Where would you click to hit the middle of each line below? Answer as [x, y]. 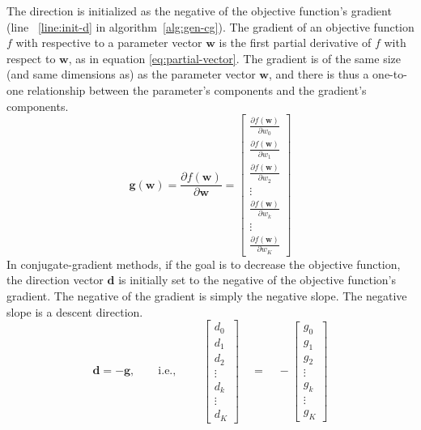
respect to [31, 58]
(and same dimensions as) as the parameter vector [131, 74]
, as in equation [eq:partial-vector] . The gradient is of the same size [234, 58]
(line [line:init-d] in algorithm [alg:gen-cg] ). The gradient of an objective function [210, 26]
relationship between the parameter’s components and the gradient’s [197, 89]
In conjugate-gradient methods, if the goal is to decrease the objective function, [204, 264]
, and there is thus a [319, 74]
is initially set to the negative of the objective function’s [257, 280]
